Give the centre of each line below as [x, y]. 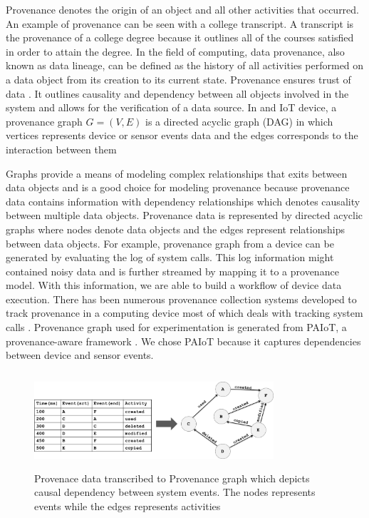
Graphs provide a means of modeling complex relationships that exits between [177, 173]
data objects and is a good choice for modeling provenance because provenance [178, 187]
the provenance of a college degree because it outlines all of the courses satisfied [180, 37]
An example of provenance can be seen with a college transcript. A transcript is [180, 23]
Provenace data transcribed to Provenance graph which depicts [172, 478]
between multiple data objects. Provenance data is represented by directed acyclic [184, 215]
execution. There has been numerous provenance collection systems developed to [181, 299]
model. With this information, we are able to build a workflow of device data [174, 285]
